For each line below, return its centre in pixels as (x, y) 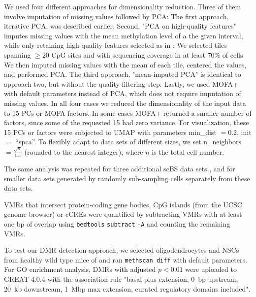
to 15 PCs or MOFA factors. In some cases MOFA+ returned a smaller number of (128, 113)
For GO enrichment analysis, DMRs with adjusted (80, 269)
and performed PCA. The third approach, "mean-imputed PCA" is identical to (123, 74)
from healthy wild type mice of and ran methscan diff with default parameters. (126, 259)
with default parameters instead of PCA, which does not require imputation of (123, 93)
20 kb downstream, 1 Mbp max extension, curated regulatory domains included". (127, 288)
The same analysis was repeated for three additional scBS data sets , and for (120, 168)
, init (244, 132)
